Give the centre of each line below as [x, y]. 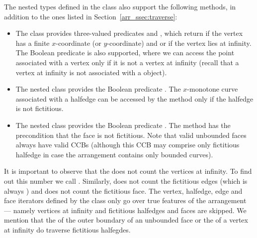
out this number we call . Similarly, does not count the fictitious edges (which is [126, 180]
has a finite [33, 43]
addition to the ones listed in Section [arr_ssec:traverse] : [91, 16]
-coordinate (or [79, 43]
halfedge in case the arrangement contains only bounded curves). [114, 154]
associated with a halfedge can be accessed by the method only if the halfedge [134, 98]
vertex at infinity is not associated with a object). [91, 72]
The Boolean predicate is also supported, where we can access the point [125, 53]
